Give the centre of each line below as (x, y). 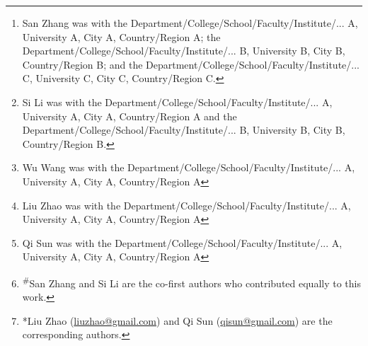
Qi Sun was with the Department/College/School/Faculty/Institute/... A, (182, 242)
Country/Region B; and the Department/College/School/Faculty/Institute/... (191, 64)
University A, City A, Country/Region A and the (130, 116)
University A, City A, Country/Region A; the (121, 36)
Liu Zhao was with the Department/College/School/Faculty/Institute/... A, (186, 205)
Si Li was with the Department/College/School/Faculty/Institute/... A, (177, 102)
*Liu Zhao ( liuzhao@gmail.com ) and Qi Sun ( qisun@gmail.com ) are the (177, 320)
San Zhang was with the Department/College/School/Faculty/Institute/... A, (190, 23)
